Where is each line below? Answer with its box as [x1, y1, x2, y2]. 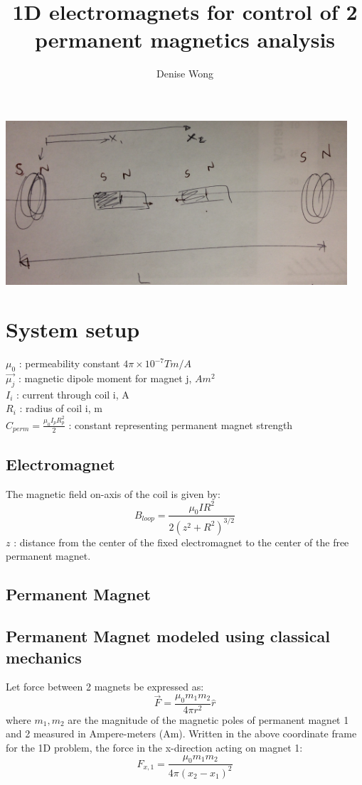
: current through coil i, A [16, 386, 129, 401]
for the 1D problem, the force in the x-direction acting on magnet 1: [6, 740, 303, 754]
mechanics [6, 646, 82, 668]
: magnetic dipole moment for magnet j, [18, 371, 192, 386]
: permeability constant [18, 356, 120, 371]
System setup [6, 315, 140, 344]
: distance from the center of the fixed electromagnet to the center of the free [14, 534, 349, 549]
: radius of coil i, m [19, 401, 102, 416]
